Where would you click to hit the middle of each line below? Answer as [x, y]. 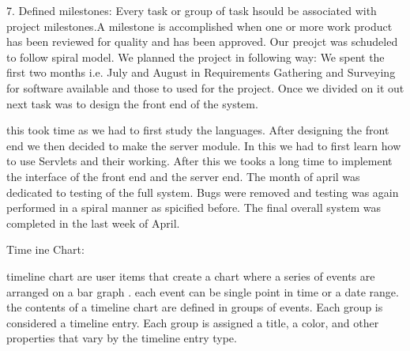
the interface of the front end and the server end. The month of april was [183, 176]
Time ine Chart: [45, 249]
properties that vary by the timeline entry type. [122, 338]
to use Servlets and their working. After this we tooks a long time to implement [199, 161]
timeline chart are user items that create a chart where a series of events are [191, 276]
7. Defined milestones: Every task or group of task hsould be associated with [192, 10]
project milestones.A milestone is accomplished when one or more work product [199, 26]
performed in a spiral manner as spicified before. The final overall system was [194, 208]
